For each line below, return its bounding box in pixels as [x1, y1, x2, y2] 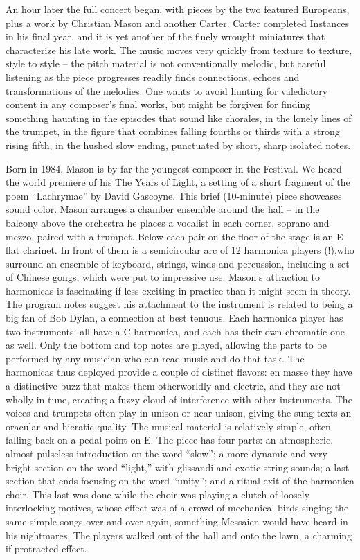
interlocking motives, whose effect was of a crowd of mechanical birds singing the [6, 500, 349, 515]
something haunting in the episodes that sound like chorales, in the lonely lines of [6, 110, 352, 125]
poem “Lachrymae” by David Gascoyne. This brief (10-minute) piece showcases [6, 188, 342, 202]
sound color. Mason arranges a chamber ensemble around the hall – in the [6, 202, 320, 216]
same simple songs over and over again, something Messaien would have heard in [6, 514, 348, 528]
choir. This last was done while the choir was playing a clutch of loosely [6, 487, 310, 501]
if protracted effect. [6, 541, 87, 556]
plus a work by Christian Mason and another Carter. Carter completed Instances [6, 15, 350, 30]
